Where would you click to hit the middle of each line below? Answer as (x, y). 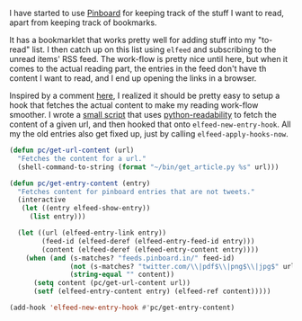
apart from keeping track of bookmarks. (83, 22)
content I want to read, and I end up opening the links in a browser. (133, 78)
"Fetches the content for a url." (82, 158)
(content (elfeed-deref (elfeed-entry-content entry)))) (150, 250)
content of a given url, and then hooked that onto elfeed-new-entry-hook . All (150, 124)
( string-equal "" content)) (122, 275)
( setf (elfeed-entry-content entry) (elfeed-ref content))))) (152, 291)
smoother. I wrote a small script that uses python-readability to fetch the (143, 115)
